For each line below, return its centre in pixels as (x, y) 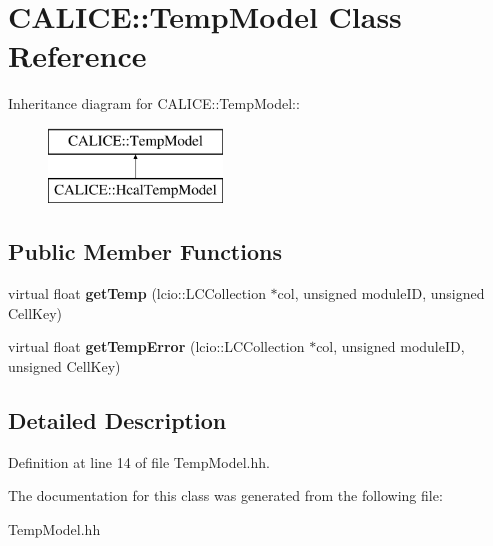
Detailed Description (117, 420)
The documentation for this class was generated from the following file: (225, 495)
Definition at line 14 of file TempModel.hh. (139, 461)
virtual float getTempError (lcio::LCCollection (156, 346)
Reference (77, 55)
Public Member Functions (145, 251)
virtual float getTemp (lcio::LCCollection (137, 293)
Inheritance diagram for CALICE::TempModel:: (154, 103)
